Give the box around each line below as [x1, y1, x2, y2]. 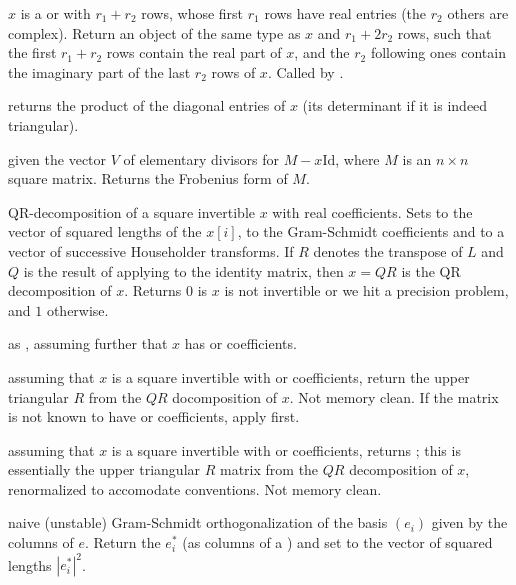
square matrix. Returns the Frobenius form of [8, 168, 288, 189]
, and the [294, 42, 350, 63]
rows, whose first [141, 3, 244, 23]
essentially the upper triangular [8, 459, 201, 480]
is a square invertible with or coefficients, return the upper [111, 366, 470, 387]
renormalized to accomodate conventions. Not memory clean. [8, 478, 382, 499]
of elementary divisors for [123, 148, 279, 169]
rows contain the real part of [106, 42, 282, 63]
